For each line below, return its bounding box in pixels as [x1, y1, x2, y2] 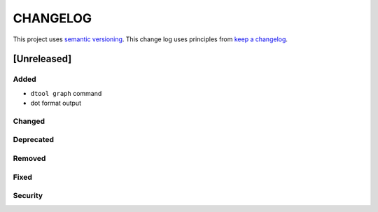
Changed [13, 116, 45, 126]
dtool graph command [30, 89, 102, 97]
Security [13, 191, 43, 201]
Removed [13, 153, 46, 163]
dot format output [30, 99, 82, 108]
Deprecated [13, 135, 55, 145]
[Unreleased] [13, 53, 72, 65]
